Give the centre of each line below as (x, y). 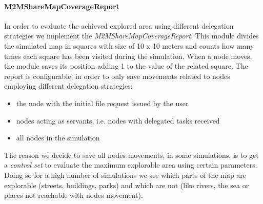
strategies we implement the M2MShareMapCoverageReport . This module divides (131, 36)
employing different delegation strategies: (68, 86)
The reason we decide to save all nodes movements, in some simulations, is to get (131, 155)
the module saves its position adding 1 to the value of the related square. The (126, 66)
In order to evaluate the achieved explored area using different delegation (119, 25)
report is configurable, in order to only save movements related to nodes (117, 76)
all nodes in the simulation (58, 138)
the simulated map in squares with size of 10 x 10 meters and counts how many (129, 45)
